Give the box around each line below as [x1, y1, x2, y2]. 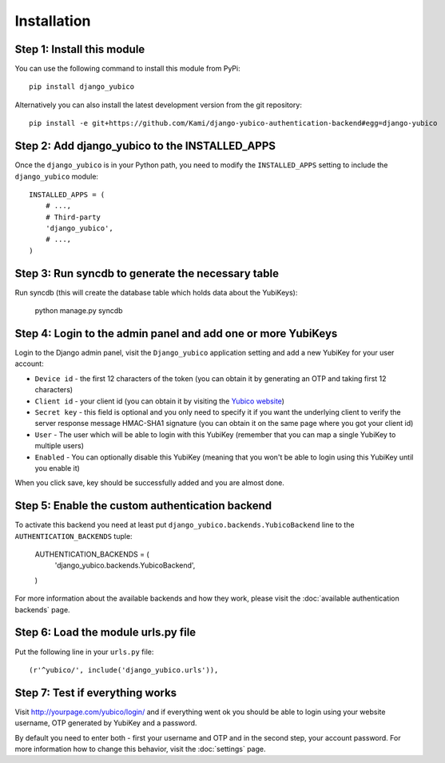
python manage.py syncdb [34, 306, 123, 315]
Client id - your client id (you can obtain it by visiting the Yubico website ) [34, 396, 285, 406]
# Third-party [45, 212, 101, 222]
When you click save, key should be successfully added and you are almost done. [14, 478, 285, 488]
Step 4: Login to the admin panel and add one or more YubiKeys [14, 327, 338, 340]
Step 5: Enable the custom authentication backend [14, 499, 272, 512]
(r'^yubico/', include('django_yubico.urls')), [29, 665, 219, 674]
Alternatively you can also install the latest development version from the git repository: [14, 100, 303, 110]
